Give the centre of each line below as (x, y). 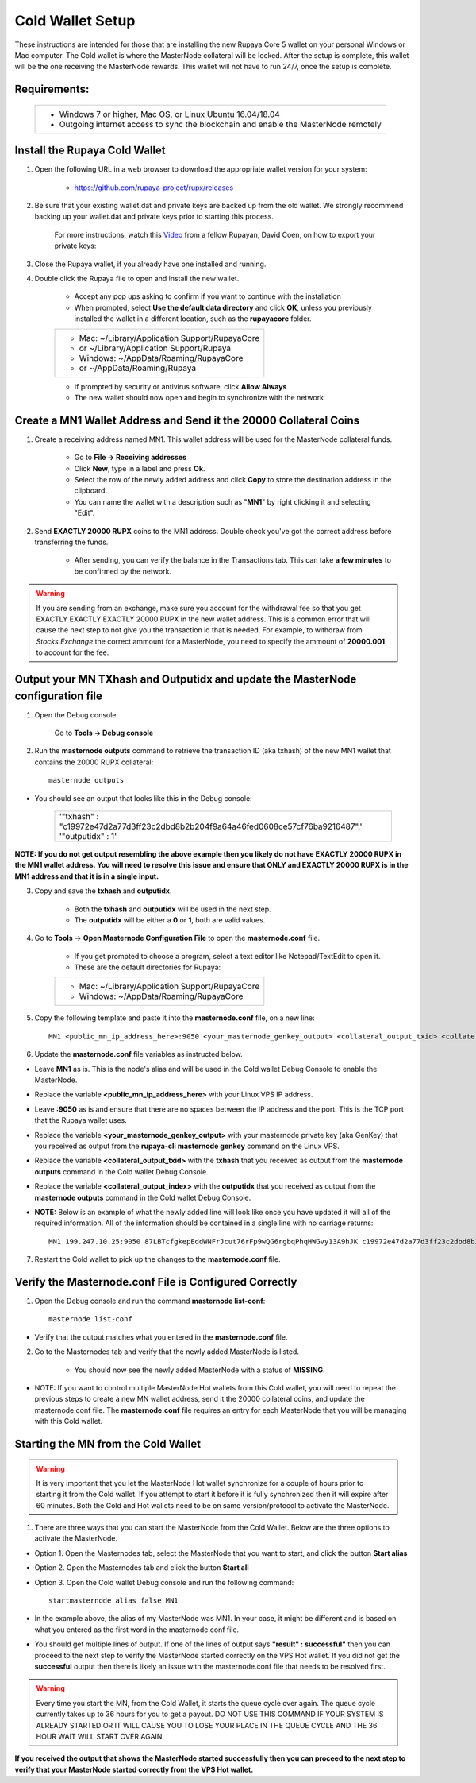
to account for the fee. (73, 652)
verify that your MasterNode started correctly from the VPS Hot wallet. (134, 1769)
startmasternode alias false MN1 (113, 1601)
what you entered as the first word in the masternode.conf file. (137, 1630)
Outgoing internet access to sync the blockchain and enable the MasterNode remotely (220, 124)
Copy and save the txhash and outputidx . (103, 891)
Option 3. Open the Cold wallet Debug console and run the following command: (164, 1582)
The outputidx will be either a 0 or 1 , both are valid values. (170, 920)
